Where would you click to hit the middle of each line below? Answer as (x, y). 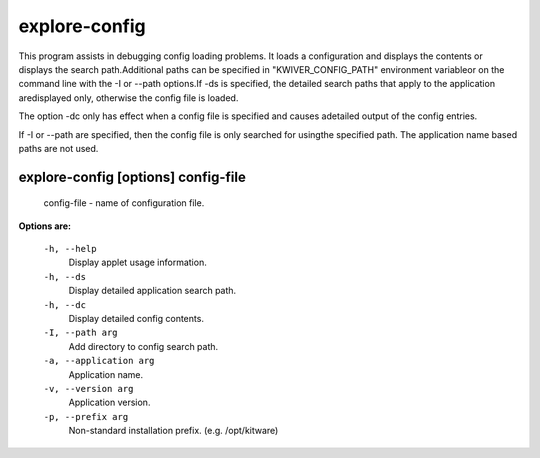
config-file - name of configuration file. (124, 203)
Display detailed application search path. (152, 291)
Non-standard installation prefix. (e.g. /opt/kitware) (173, 431)
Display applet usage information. (137, 262)
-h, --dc (65, 304)
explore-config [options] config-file (132, 176)
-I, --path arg (81, 333)
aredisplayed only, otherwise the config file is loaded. (128, 97)
